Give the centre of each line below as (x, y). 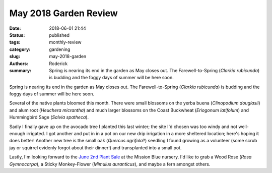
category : (20, 49)
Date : (15, 28)
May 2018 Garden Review (63, 13)
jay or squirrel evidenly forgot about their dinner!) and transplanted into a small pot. (95, 148)
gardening (60, 49)
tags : (15, 42)
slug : (15, 56)
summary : (20, 70)
